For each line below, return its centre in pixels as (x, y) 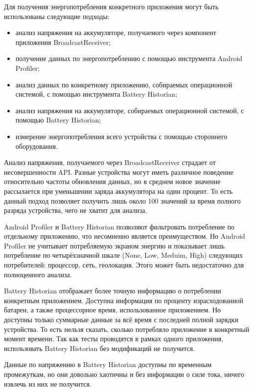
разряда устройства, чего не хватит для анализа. (76, 210)
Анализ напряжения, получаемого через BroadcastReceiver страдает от (110, 162)
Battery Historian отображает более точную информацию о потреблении (113, 291)
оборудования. (36, 146)
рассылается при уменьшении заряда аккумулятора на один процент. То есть (118, 191)
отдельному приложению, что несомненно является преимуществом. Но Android (125, 236)
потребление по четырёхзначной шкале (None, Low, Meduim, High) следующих (124, 255)
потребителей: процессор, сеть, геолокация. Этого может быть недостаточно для (124, 265)
